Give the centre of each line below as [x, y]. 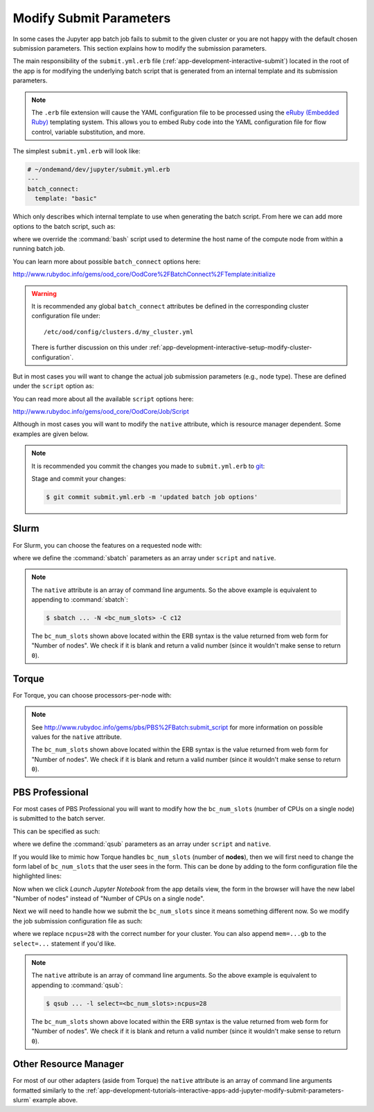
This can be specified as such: [56, 831]
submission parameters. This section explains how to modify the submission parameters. [140, 48]
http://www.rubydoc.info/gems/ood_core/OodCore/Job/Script [101, 412]
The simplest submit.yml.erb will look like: [77, 151]
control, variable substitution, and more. [88, 132]
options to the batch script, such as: [64, 226]
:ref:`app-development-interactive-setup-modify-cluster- [231, 347]
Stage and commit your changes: [79, 479]
